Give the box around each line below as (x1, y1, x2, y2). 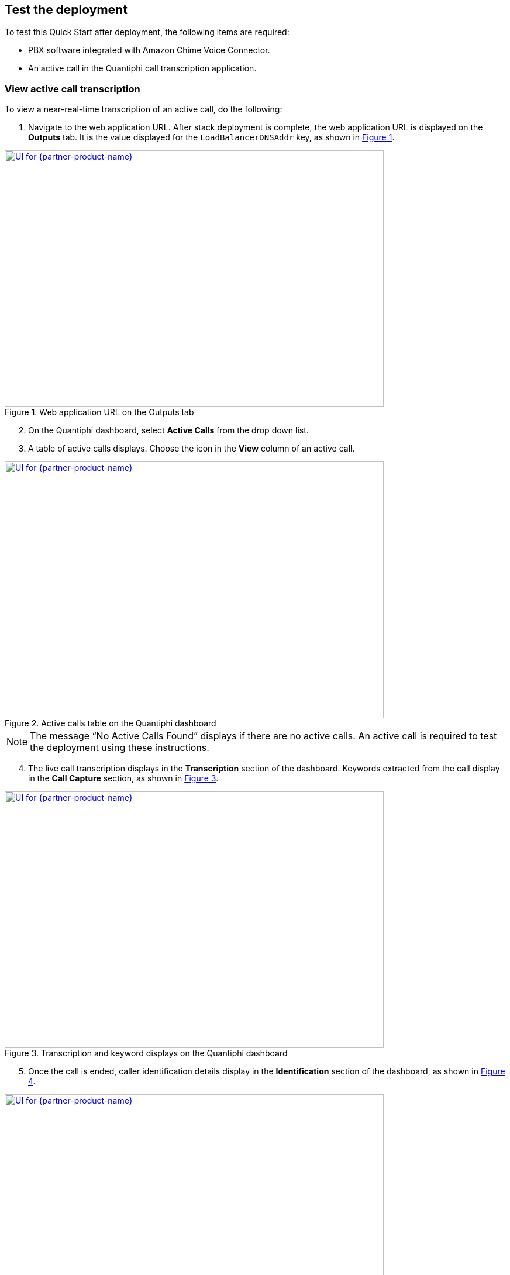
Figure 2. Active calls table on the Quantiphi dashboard (5, 718, 216, 729)
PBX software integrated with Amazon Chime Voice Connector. (28, 45, 270, 56)
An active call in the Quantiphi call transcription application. (28, 63, 257, 74)
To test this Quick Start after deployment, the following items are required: (5, 27, 290, 37)
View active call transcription (5, 82, 140, 95)
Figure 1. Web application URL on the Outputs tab (5, 407, 194, 418)
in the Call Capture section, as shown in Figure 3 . (28, 773, 219, 784)
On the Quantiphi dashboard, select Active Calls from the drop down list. (28, 425, 309, 436)
